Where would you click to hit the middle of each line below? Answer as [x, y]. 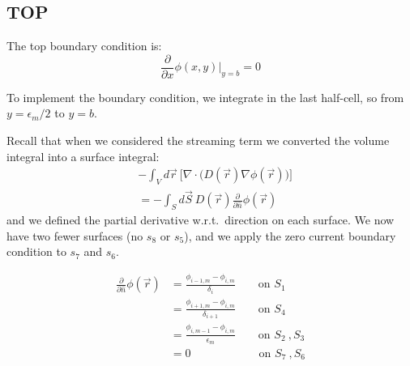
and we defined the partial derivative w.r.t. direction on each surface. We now [201, 220]
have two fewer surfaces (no [75, 235]
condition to [36, 251]
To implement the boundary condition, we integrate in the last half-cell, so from [205, 97]
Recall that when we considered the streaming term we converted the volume [198, 140]
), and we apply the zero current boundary [290, 235]
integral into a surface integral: [83, 156]
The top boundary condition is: [84, 46]
